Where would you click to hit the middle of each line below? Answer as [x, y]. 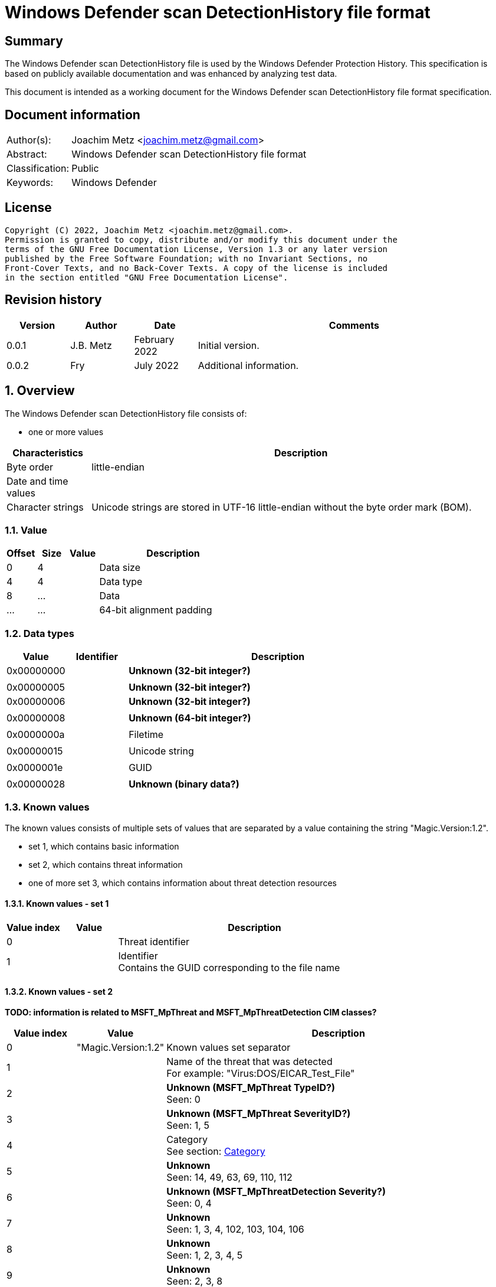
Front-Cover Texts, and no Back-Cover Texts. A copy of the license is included [196, 268]
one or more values [66, 432]
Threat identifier [154, 942]
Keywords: [30, 183]
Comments [354, 325]
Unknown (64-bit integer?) [190, 718]
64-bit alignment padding [156, 610]
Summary [34, 41]
